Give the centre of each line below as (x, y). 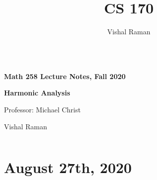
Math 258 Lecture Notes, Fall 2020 (65, 76)
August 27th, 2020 (68, 167)
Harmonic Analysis (37, 93)
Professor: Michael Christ (42, 109)
